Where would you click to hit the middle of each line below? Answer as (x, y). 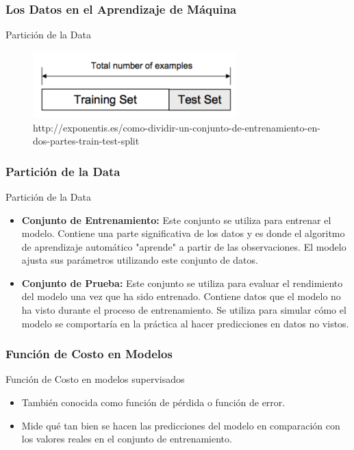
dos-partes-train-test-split (86, 141)
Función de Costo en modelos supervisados (95, 379)
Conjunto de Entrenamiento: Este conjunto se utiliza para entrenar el (176, 220)
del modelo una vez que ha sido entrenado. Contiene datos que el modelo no (181, 296)
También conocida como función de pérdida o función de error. (153, 402)
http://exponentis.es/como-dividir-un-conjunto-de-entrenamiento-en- (177, 127)
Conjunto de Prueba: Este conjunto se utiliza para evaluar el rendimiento (182, 283)
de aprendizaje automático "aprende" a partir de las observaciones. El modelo (184, 246)
